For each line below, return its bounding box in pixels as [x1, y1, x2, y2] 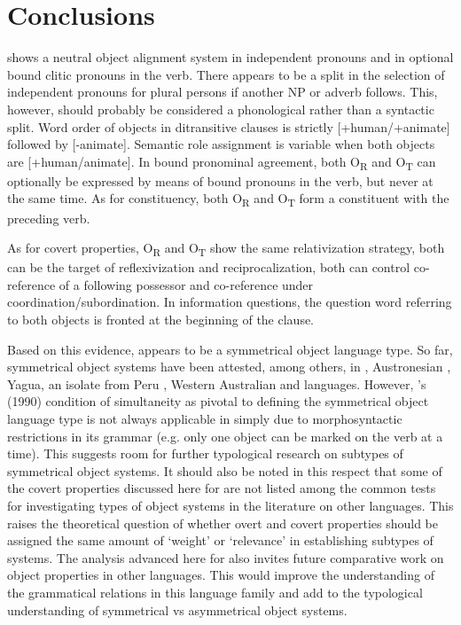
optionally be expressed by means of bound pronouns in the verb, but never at [7, 171, 434, 190]
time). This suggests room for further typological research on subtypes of [7, 444, 403, 463]
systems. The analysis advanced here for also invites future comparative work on [7, 548, 444, 566]
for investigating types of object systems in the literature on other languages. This [7, 496, 454, 514]
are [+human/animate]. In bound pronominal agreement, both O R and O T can [7, 152, 436, 173]
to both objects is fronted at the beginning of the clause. [7, 310, 315, 329]
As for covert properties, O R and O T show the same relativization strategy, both [7, 238, 445, 259]
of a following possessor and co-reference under [59, 275, 314, 293]
